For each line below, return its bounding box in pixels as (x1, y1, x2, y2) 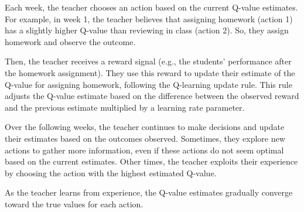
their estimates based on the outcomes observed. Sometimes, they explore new (5, 132, 285, 144)
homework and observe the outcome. (5, 35, 136, 47)
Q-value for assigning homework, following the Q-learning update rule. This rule (5, 78, 292, 90)
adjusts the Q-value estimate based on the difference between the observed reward (5, 90, 299, 102)
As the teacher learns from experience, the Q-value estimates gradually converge (5, 186, 293, 199)
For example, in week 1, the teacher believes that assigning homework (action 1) (5, 12, 293, 25)
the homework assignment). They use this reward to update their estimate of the (5, 66, 295, 78)
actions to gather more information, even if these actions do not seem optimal (5, 143, 284, 156)
